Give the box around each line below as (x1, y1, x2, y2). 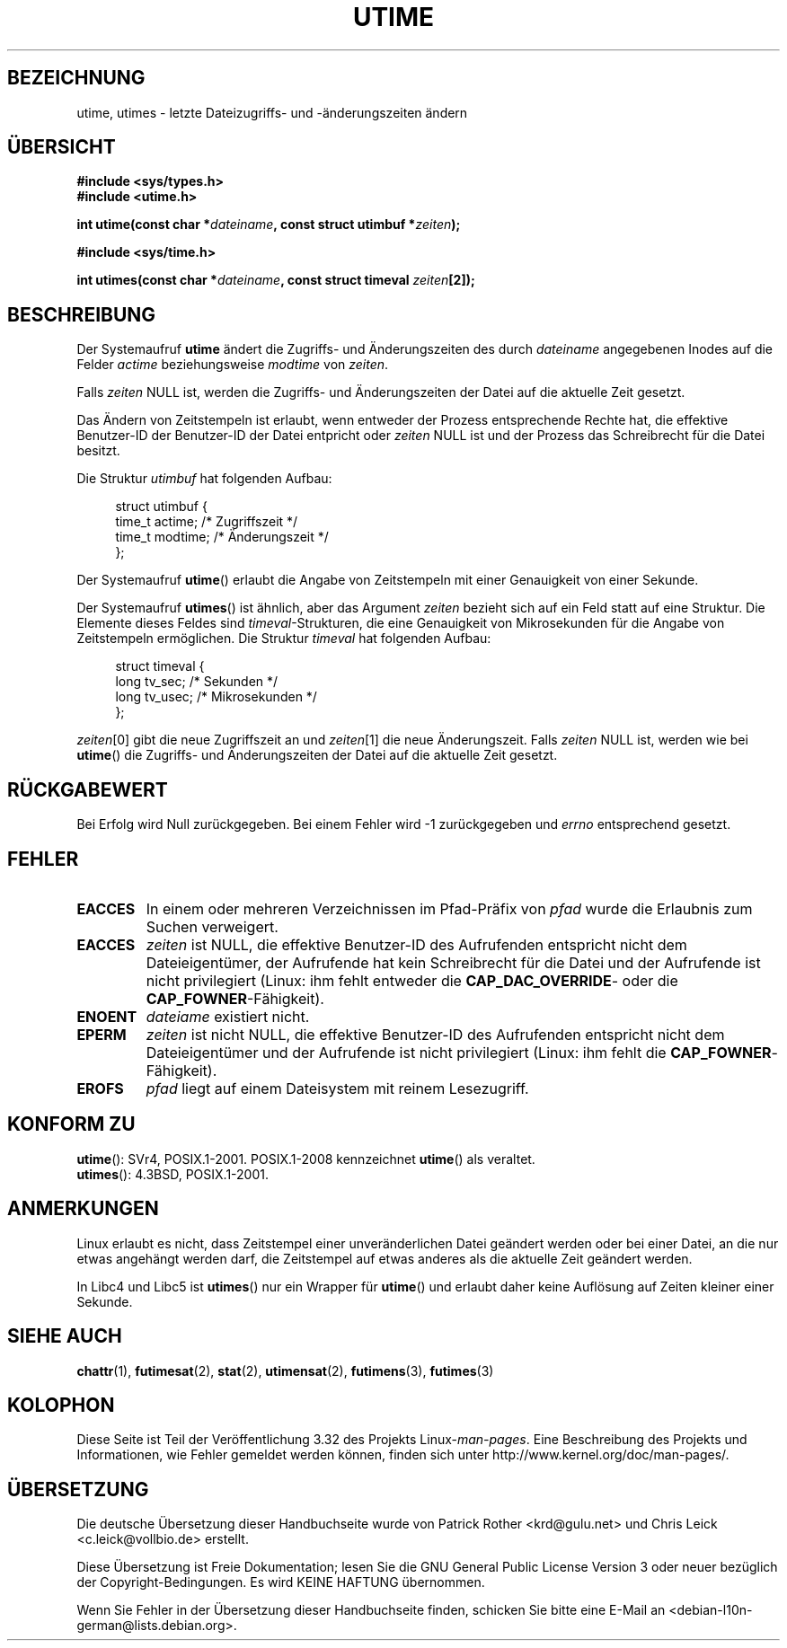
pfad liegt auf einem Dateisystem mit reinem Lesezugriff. (146, 1079, 529, 1097)
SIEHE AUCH (7, 1325, 122, 1348)
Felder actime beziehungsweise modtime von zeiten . (76, 357, 389, 373)
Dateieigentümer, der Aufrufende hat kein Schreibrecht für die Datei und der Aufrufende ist (146, 953, 761, 972)
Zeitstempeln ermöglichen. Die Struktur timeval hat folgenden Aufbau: (76, 630, 491, 647)
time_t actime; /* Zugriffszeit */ (115, 514, 298, 530)
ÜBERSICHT (7, 136, 116, 159)
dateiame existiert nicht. (146, 1007, 310, 1026)
